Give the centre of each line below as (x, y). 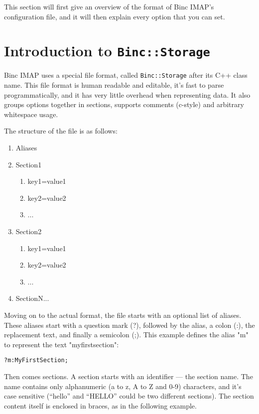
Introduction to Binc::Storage (107, 51)
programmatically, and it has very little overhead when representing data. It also (127, 94)
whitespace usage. (31, 114)
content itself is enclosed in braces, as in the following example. (100, 405)
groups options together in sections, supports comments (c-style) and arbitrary (124, 104)
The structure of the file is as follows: (61, 131)
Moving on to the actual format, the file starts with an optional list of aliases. (123, 315)
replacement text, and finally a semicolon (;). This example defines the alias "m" (126, 335)
